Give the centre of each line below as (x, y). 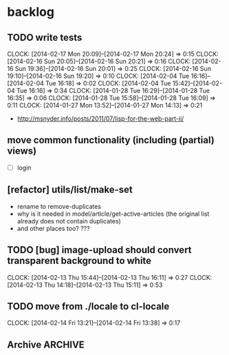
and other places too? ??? (54, 228)
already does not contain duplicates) (69, 221)
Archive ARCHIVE (46, 344)
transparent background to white (79, 261)
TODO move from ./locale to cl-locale (88, 306)
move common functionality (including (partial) (111, 140)
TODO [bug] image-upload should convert (99, 250)
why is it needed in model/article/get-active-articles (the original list (113, 214)
